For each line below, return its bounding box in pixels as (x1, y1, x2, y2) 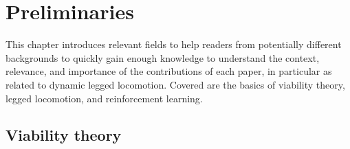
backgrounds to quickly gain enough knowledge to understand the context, (6, 50, 320, 65)
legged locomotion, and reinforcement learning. (6, 91, 203, 105)
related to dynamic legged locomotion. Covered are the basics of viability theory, (6, 77, 345, 91)
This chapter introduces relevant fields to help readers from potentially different (6, 37, 342, 51)
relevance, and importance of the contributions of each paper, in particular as (6, 64, 332, 78)
